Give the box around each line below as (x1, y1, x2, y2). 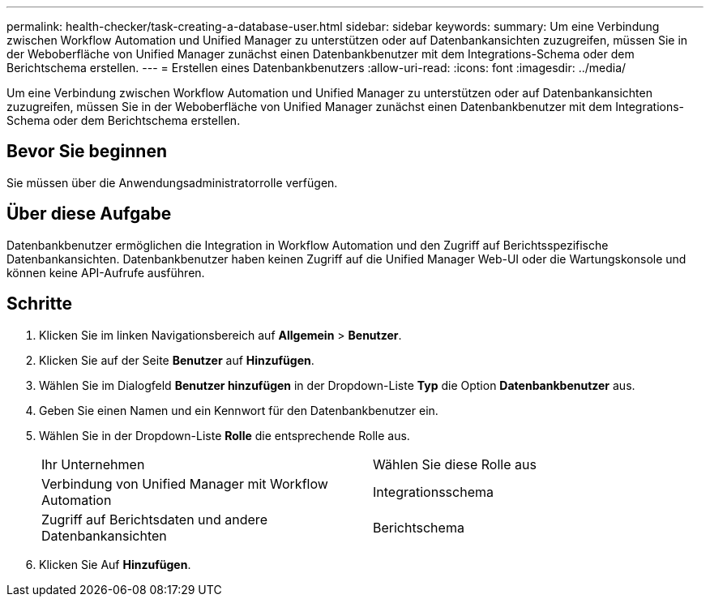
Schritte (6, 293, 72, 314)
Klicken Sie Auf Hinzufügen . (39, 557, 191, 571)
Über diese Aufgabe (6, 203, 172, 225)
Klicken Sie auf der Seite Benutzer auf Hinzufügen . (39, 353, 314, 367)
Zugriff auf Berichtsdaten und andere (41, 511, 267, 528)
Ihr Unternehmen (41, 455, 145, 473)
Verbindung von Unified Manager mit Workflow (41, 475, 328, 492)
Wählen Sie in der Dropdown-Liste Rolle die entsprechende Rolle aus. (39, 428, 410, 443)
